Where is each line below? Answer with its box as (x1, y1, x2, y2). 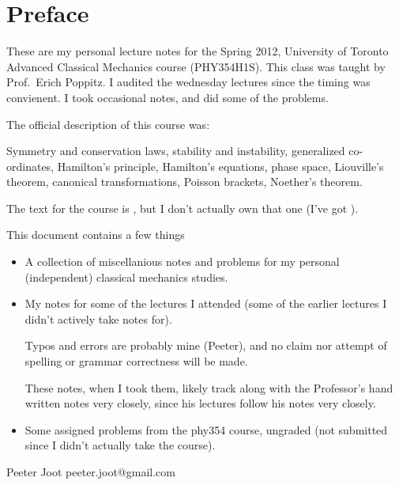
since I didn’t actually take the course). (24, 437, 216, 453)
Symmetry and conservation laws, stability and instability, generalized (6, 142, 345, 159)
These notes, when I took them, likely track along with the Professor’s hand (24, 379, 393, 396)
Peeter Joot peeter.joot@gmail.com (6, 464, 175, 479)
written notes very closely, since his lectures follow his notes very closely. (24, 395, 376, 411)
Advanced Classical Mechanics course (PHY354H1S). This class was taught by (6, 58, 386, 74)
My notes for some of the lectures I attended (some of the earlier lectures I (24, 295, 387, 312)
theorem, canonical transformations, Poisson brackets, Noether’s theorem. (6, 173, 363, 190)
